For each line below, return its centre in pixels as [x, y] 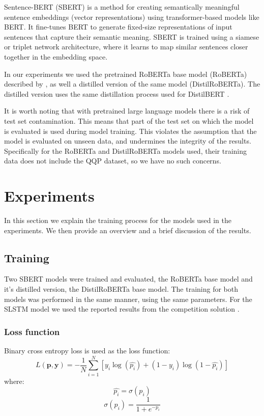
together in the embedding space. [56, 56]
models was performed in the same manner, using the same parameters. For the [128, 299]
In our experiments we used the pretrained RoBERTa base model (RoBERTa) [126, 74]
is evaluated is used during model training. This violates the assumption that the [130, 131]
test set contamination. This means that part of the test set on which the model [129, 120]
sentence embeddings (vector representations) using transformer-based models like [132, 17]
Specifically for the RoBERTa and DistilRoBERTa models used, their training [125, 150]
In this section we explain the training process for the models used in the [118, 220]
